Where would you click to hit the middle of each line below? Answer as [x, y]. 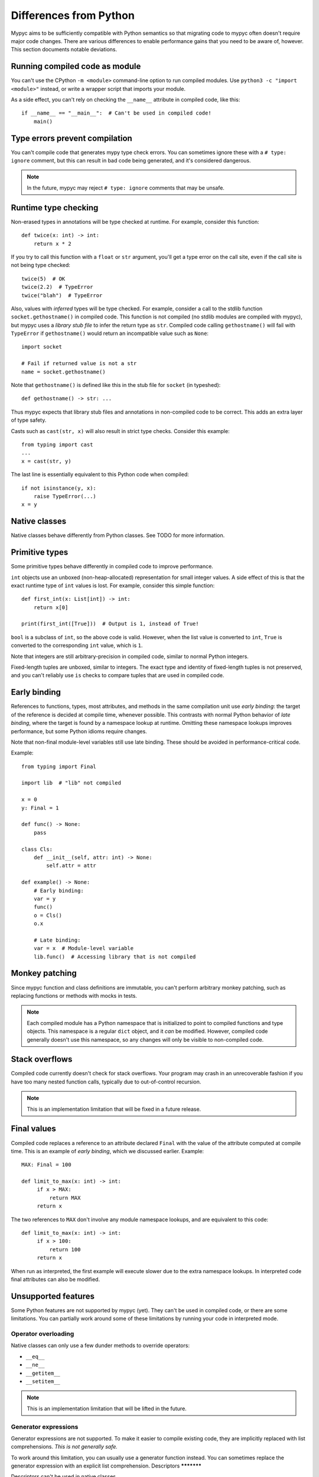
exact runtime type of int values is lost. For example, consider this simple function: [113, 585]
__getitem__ [43, 1373]
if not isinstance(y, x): [59, 488]
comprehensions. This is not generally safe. [64, 1447]
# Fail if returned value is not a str [79, 364]
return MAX [65, 1198]
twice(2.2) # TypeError [57, 287]
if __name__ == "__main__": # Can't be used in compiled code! [117, 113]
